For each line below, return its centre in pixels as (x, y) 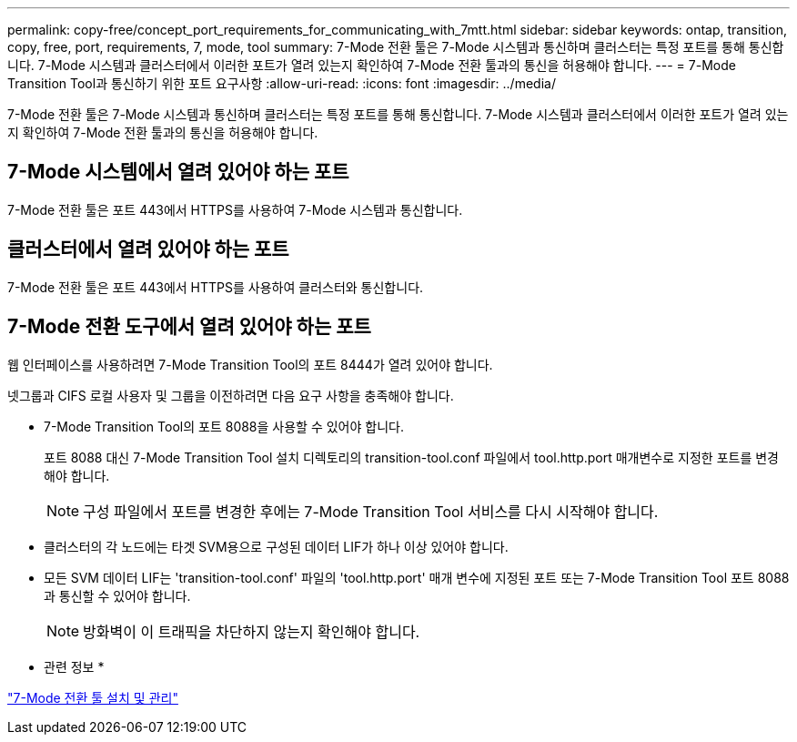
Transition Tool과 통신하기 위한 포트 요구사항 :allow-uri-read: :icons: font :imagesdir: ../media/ (282, 83)
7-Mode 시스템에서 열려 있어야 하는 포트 (178, 172)
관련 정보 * (74, 666)
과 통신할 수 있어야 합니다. (117, 595)
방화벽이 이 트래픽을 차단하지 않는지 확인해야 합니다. (252, 631)
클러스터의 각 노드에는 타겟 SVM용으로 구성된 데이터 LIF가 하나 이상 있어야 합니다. (276, 546)
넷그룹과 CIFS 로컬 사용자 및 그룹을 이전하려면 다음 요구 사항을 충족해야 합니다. (231, 395)
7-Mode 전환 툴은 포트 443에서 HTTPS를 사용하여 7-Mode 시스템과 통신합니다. (235, 209)
